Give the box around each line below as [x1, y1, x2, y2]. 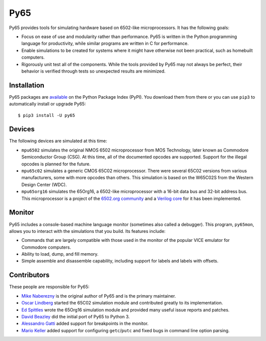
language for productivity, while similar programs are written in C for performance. [21, 40, 189, 46]
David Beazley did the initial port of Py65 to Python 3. [21, 313, 130, 319]
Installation [9, 81, 44, 89]
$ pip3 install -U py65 [18, 113, 75, 118]
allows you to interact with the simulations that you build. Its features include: [9, 228, 166, 234]
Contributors [9, 271, 50, 279]
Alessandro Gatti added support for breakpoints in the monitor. [21, 321, 149, 327]
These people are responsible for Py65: [9, 284, 90, 290]
